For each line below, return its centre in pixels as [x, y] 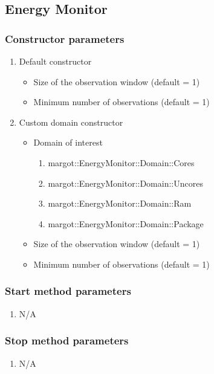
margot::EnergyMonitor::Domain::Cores [121, 162]
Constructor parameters [65, 38]
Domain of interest [68, 142]
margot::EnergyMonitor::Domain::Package [126, 223]
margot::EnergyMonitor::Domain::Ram [120, 203]
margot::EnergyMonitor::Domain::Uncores [125, 183]
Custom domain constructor [71, 122]
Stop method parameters [67, 340]
